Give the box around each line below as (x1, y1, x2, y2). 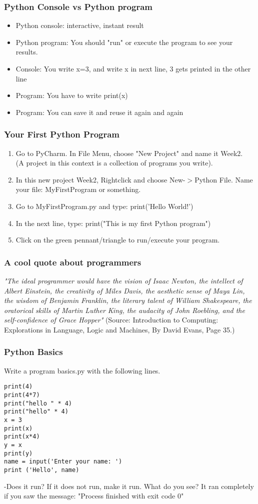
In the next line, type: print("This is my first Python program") (15, 217, 211, 228)
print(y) (4, 449, 33, 457)
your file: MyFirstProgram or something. (15, 184, 141, 194)
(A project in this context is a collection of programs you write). (15, 157, 213, 168)
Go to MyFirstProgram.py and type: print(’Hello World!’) (15, 200, 193, 211)
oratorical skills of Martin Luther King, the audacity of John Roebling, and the (4, 304, 245, 315)
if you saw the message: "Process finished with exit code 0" (4, 490, 184, 501)
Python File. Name (194, 174, 253, 184)
